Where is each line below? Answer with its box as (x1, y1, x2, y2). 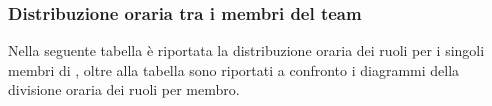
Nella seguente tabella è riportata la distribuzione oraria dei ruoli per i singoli (8, 40, 485, 61)
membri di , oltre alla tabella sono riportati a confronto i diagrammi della (8, 59, 460, 80)
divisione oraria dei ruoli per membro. (8, 79, 240, 100)
